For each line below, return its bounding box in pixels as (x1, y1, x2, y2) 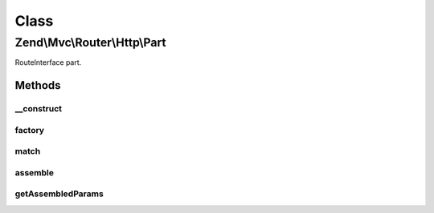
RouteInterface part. (14, 58, 82, 67)
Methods (14, 78, 61, 92)
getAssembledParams (14, 188, 104, 199)
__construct (14, 103, 63, 115)
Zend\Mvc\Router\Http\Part (14, 35, 166, 50)
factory (14, 124, 44, 135)
